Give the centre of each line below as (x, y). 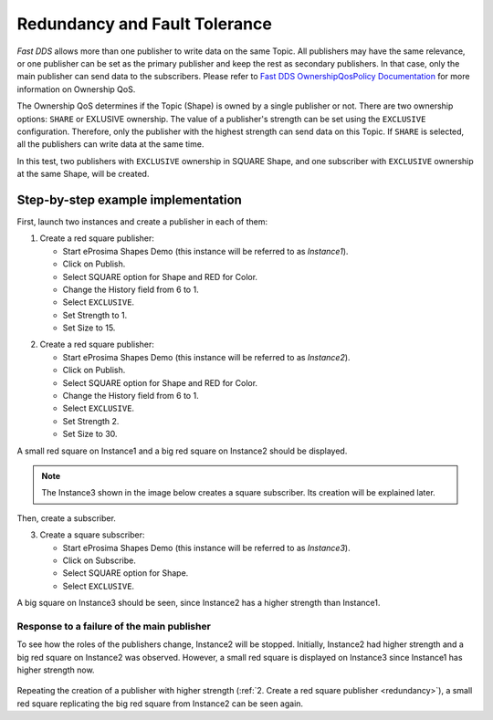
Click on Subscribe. (100, 560)
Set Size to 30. (90, 434)
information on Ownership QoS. (76, 89)
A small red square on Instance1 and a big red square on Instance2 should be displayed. (182, 451)
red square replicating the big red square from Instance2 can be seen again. (160, 704)
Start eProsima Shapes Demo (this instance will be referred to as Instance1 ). (205, 251)
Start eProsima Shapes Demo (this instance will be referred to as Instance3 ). (206, 548)
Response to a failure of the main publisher (114, 626)
